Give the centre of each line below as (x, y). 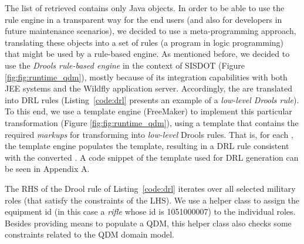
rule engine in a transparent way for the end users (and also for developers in (143, 19)
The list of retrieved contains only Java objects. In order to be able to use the (145, 8)
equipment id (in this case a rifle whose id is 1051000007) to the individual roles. (150, 211)
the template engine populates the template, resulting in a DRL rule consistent (147, 146)
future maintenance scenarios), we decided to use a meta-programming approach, (151, 31)
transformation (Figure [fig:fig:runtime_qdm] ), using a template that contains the (152, 122)
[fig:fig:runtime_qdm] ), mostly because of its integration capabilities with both (146, 77)
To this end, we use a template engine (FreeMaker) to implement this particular (148, 111)
